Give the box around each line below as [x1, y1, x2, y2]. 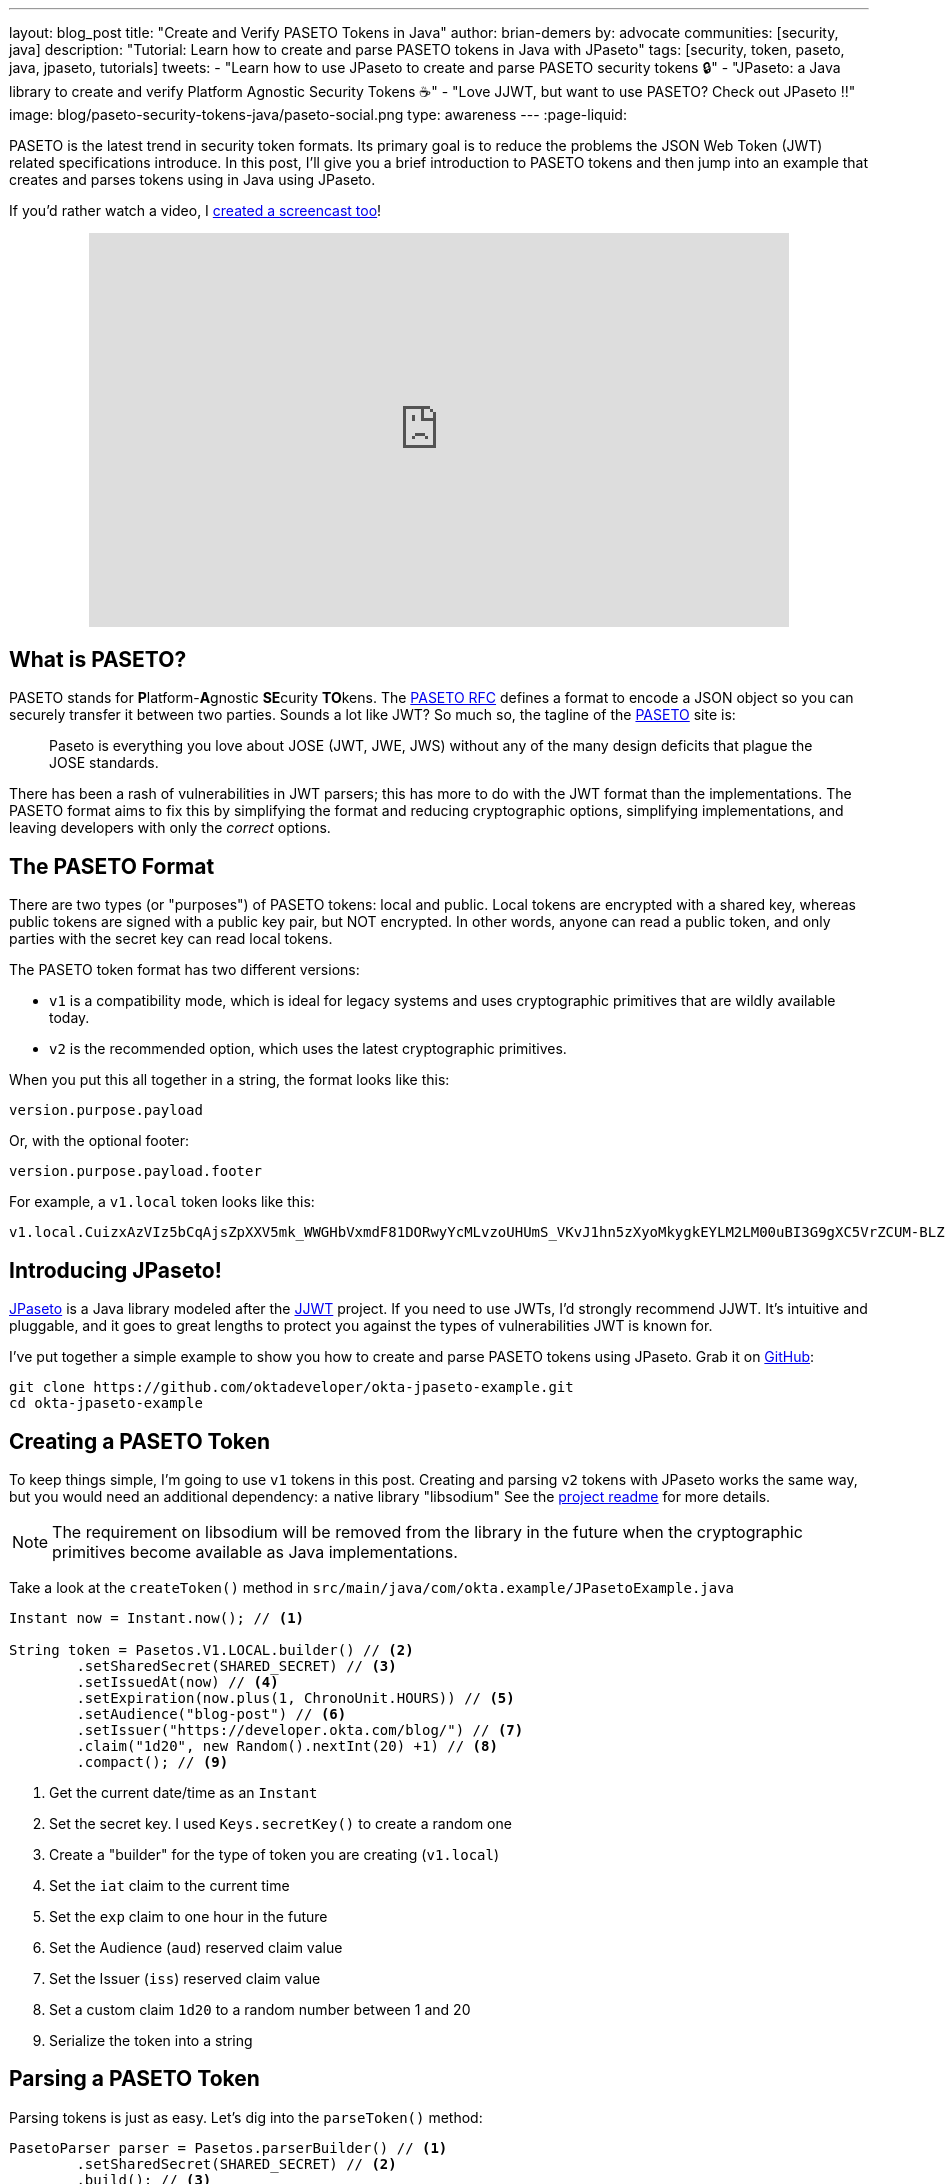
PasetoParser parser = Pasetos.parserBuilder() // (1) [9, 2139, 448, 2156]
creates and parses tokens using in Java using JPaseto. [9, 171, 376, 188]
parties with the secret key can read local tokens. [9, 930, 333, 948]
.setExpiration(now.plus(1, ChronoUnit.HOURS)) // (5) [76, 1689, 515, 1706]
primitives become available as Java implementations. [52, 1541, 458, 1562]
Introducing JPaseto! [9, 1257, 222, 1283]
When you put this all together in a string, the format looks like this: [9, 1071, 450, 1089]
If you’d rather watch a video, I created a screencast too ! [9, 202, 382, 219]
